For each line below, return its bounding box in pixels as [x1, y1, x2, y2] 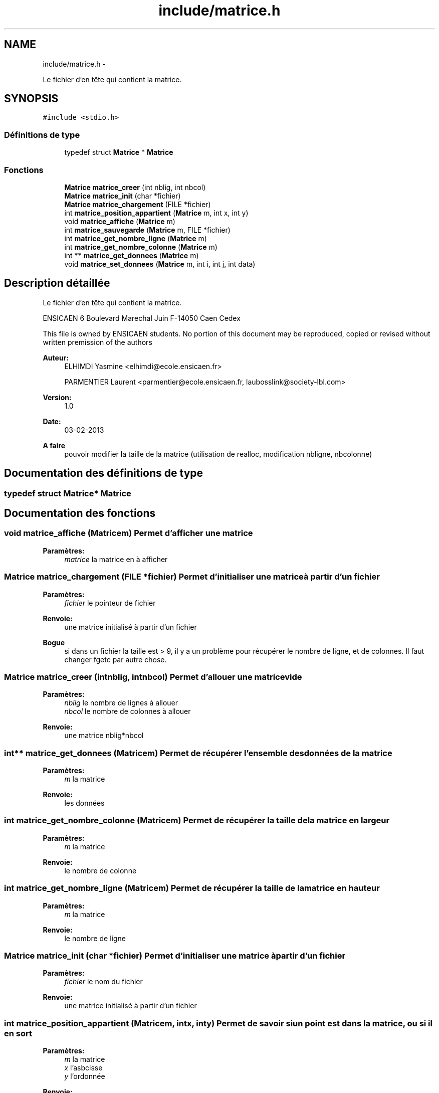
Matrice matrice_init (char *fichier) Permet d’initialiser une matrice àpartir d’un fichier [4, 950, 346, 961]
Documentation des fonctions [4, 507, 156, 520]
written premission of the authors [43, 337, 152, 346]
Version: [43, 393, 72, 402]
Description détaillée [4, 277, 110, 290]
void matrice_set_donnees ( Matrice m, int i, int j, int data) [64, 259, 256, 268]
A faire [43, 441, 66, 450]
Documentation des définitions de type [4, 467, 203, 480]
